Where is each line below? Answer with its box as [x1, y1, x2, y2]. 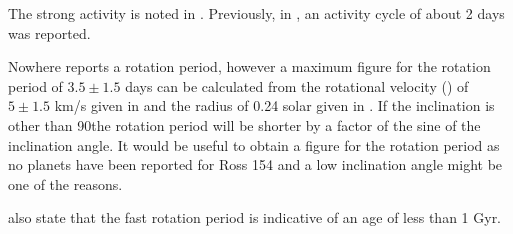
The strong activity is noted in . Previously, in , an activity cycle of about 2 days [8, 3, 505, 23]
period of [8, 75, 63, 96]
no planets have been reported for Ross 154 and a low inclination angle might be [8, 154, 503, 175]
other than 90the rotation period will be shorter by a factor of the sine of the [8, 114, 481, 135]
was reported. [8, 22, 91, 43]
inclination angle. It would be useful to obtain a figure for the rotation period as [8, 134, 500, 155]
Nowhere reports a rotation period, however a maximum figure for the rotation [8, 56, 491, 77]
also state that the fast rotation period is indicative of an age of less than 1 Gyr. [8, 207, 502, 228]
